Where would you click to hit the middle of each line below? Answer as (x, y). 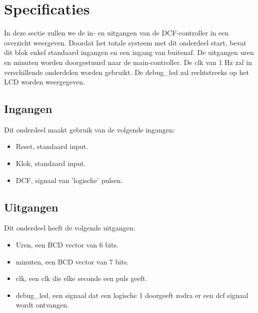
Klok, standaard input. (51, 163)
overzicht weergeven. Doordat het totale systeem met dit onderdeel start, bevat (125, 42)
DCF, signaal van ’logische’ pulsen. (69, 180)
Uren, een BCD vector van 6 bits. (67, 245)
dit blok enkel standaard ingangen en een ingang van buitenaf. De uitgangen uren (129, 52)
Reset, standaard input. (52, 146)
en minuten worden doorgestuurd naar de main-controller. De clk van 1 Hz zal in (128, 62)
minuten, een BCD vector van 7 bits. (72, 261)
